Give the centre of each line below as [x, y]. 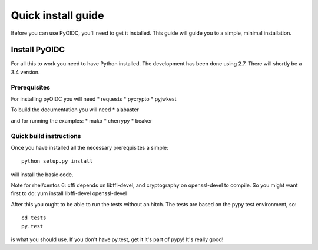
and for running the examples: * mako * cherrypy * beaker [82, 120]
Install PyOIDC [38, 50]
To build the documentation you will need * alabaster [75, 110]
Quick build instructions [46, 136]
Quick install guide [57, 15]
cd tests [34, 218]
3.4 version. [25, 72]
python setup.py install [57, 161]
